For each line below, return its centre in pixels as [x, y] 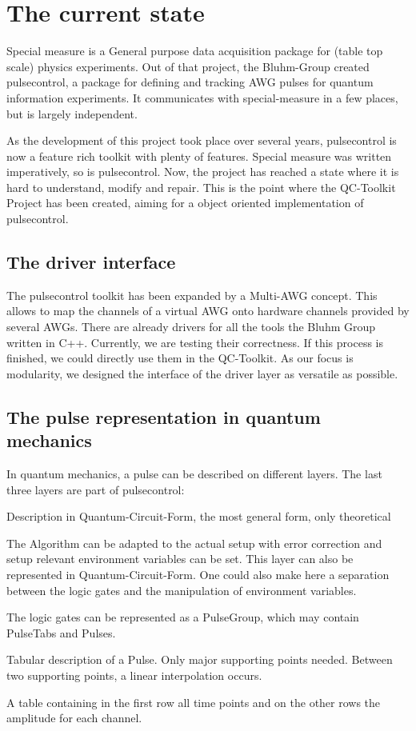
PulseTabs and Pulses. [61, 632]
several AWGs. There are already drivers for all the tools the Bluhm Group [191, 327]
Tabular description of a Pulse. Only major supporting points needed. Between [200, 659]
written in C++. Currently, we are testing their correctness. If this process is [195, 342]
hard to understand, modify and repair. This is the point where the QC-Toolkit [201, 187]
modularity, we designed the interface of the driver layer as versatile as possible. [202, 373]
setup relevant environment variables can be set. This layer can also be [180, 559]
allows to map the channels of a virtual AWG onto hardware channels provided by [208, 311]
